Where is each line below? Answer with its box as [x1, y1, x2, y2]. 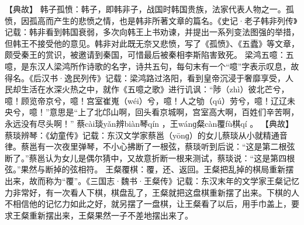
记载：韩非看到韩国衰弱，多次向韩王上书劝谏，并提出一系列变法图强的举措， [5, 26, 299, 38]
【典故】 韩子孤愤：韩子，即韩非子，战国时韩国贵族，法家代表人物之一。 [5, 3, 286, 15]
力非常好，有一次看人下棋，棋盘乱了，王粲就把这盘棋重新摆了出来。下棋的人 [5, 186, 299, 198]
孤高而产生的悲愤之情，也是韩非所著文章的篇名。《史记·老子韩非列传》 [29, 14, 298, 26]
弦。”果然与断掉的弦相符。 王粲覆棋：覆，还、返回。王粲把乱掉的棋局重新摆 [5, 163, 294, 175]
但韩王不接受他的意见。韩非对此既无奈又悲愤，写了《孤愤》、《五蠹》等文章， [5, 37, 299, 49]
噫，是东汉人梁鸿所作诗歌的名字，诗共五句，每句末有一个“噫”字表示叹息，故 [5, 60, 299, 72]
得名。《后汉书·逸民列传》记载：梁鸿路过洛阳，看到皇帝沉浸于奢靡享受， [5, 71, 285, 84]
